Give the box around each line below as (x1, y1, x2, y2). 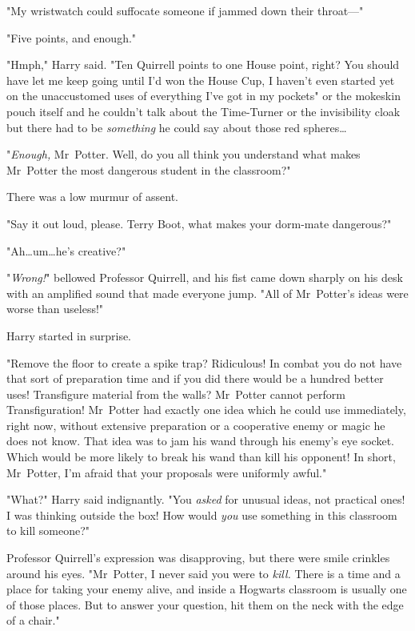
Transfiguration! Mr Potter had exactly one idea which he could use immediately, (6, 401, 406, 418)
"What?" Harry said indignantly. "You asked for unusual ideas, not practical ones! (6, 491, 405, 508)
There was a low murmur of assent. (6, 188, 178, 205)
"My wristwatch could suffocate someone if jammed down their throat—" (6, 2, 364, 18)
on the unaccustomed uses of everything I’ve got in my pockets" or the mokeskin (6, 87, 401, 104)
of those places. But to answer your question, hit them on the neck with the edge (6, 596, 404, 613)
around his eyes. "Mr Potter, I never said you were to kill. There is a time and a (6, 565, 401, 581)
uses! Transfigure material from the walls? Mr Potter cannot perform (6, 385, 345, 402)
